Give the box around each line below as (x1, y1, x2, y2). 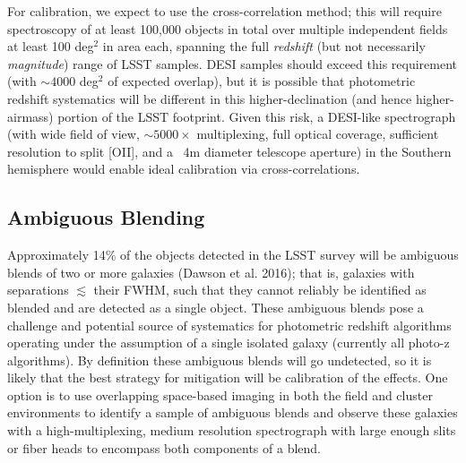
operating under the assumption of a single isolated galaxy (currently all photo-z (7, 333, 450, 352)
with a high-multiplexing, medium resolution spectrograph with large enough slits (7, 421, 456, 440)
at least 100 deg (7, 37, 94, 56)
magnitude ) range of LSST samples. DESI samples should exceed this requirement (7, 54, 458, 73)
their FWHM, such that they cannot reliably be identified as (93, 280, 427, 299)
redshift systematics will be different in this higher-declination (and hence (7, 89, 412, 107)
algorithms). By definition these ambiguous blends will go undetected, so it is (7, 350, 432, 369)
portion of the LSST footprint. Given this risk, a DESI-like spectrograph (57, 107, 456, 125)
